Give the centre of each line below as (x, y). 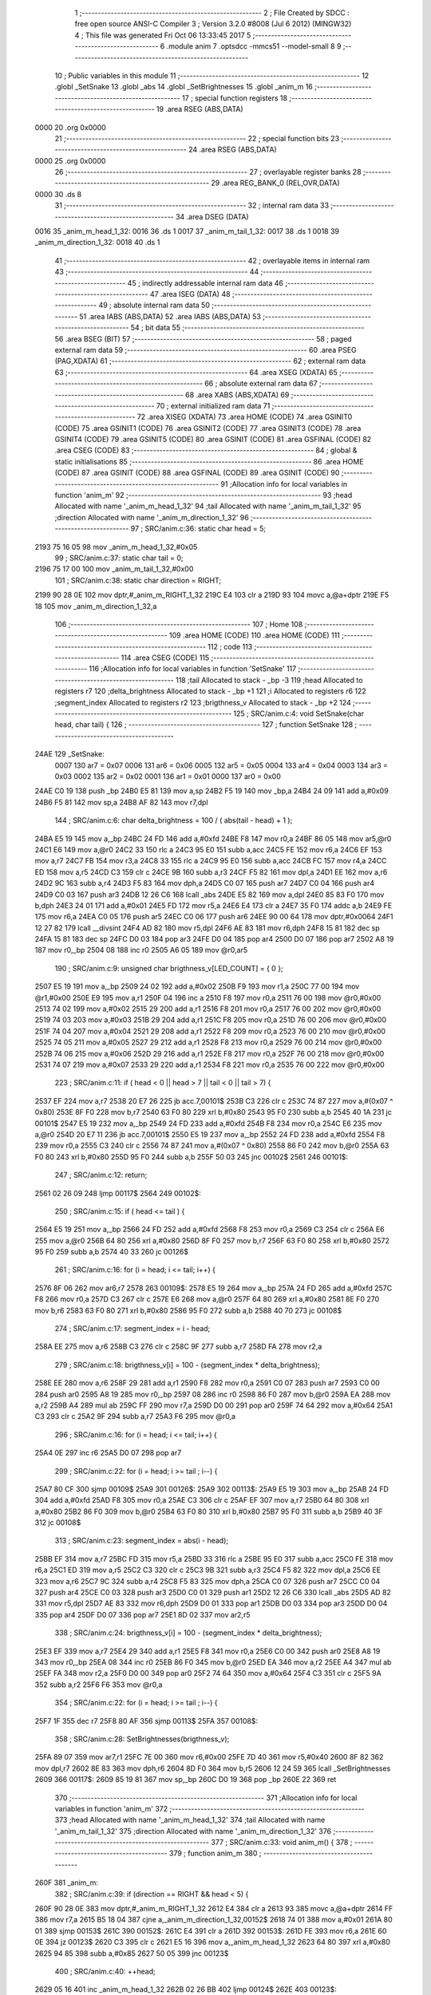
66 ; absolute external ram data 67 (261, 384)
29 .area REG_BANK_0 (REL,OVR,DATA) (275, 183)
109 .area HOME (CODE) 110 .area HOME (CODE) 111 (255, 635)
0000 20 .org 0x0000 (71, 127)
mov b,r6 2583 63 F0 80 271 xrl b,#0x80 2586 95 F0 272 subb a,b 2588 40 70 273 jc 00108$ (188, 1310)
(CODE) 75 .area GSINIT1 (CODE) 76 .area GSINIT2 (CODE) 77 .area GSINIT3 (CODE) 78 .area (208, 428)
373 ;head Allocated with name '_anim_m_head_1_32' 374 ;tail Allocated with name (190, 1820)
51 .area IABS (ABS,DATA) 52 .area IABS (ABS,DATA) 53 (170, 316)
